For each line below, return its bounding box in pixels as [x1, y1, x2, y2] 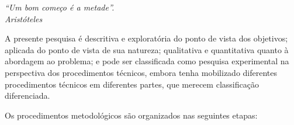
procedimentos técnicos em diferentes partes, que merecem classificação [5, 78, 259, 90]
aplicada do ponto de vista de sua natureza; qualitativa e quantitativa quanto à [5, 43, 289, 55]
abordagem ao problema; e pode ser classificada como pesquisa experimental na [5, 55, 289, 67]
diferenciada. [5, 89, 50, 102]
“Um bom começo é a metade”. [5, 1, 115, 13]
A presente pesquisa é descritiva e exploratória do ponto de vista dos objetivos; [5, 32, 288, 44]
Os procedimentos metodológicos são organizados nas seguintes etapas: [5, 109, 258, 121]
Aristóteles [5, 12, 43, 25]
